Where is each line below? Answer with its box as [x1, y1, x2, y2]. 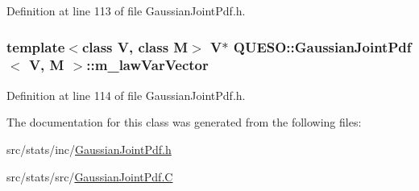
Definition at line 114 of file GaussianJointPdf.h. [6, 86, 246, 103]
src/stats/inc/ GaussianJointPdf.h [6, 140, 172, 157]
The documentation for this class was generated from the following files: [6, 114, 362, 131]
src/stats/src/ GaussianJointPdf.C [6, 168, 173, 185]
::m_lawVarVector [86, 55, 209, 75]
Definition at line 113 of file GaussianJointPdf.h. [6, 2, 246, 19]
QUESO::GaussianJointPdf [233, 36, 412, 56]
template [6, 36, 65, 56]
